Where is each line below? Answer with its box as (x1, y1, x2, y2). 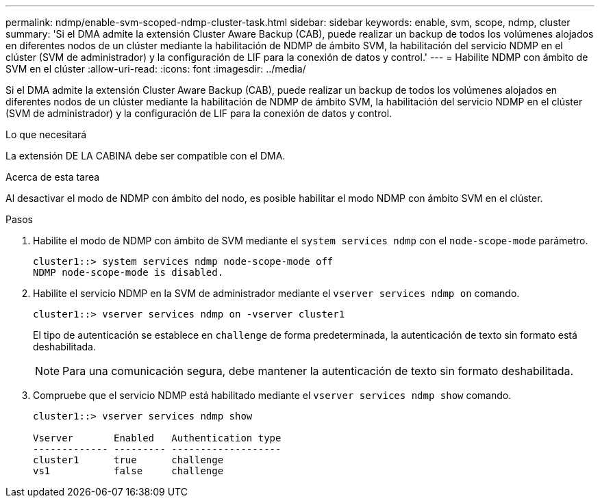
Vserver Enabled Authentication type (33, 433, 282, 443)
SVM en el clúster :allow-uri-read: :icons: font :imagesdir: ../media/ (5, 63, 306, 75)
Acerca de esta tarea (5, 171, 100, 183)
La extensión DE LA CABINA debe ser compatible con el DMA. (5, 150, 286, 162)
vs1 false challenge (33, 465, 224, 476)
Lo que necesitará (5, 129, 87, 140)
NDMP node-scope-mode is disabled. (33, 267, 224, 278)
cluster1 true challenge (33, 454, 224, 465)
